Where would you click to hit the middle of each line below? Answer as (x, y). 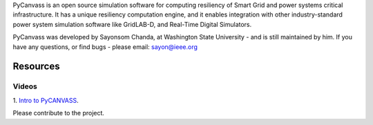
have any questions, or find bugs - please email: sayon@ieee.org (105, 47)
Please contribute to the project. (59, 113)
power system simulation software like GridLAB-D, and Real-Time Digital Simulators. (132, 24)
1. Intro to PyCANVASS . (46, 100)
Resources (36, 67)
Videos (25, 86)
